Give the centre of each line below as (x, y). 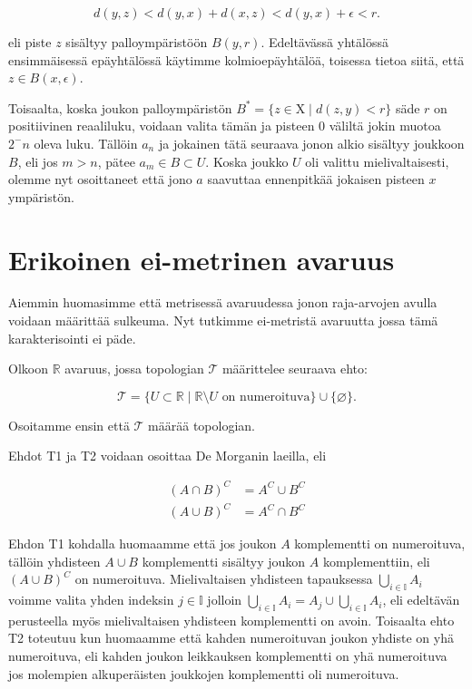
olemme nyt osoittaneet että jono (100, 179)
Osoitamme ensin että (69, 425)
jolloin (225, 600)
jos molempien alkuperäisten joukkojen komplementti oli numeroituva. (204, 673)
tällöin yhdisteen (54, 561)
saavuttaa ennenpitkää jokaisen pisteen (316, 179)
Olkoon (28, 369)
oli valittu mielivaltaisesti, (377, 161)
